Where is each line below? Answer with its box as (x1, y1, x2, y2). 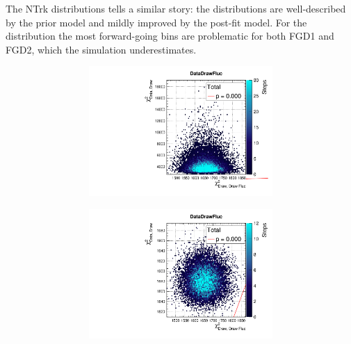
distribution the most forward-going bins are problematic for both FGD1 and (6, 28, 334, 43)
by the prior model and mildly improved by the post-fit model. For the (6, 15, 307, 29)
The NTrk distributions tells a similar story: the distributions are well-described (6, 1, 346, 15)
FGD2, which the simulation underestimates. (6, 42, 197, 56)
